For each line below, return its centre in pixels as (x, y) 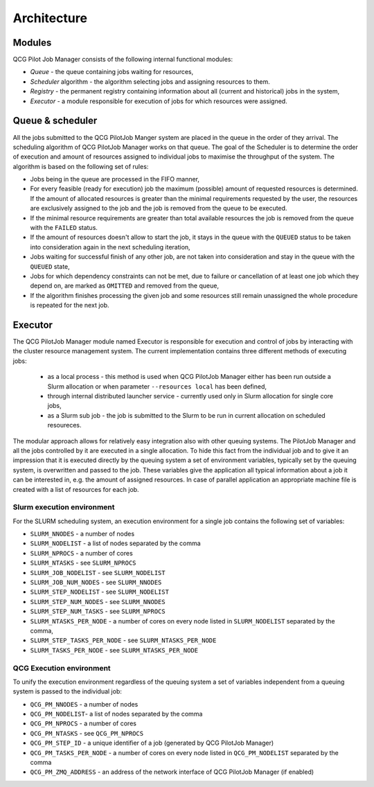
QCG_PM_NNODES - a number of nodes (84, 704)
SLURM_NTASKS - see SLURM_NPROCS (83, 563)
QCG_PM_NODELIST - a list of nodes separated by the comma (116, 714)
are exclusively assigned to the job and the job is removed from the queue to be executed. (159, 209)
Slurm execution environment (64, 507)
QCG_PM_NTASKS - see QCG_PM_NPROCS (87, 733)
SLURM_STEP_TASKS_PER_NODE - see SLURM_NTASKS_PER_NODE (123, 640)
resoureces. (65, 425)
